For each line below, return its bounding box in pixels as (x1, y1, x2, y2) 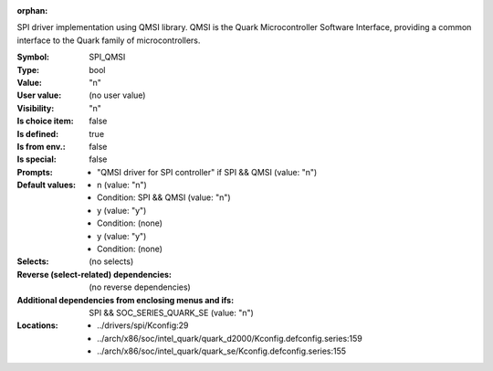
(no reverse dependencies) (89, 281, 191, 292)
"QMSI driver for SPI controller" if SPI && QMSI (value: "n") (97, 166, 318, 177)
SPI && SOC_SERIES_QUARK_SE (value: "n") (89, 307, 255, 318)
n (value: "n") (97, 179, 148, 191)
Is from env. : (16, 141, 66, 152)
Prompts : (16, 166, 54, 177)
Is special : (16, 154, 57, 164)
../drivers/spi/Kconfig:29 (97, 320, 189, 331)
